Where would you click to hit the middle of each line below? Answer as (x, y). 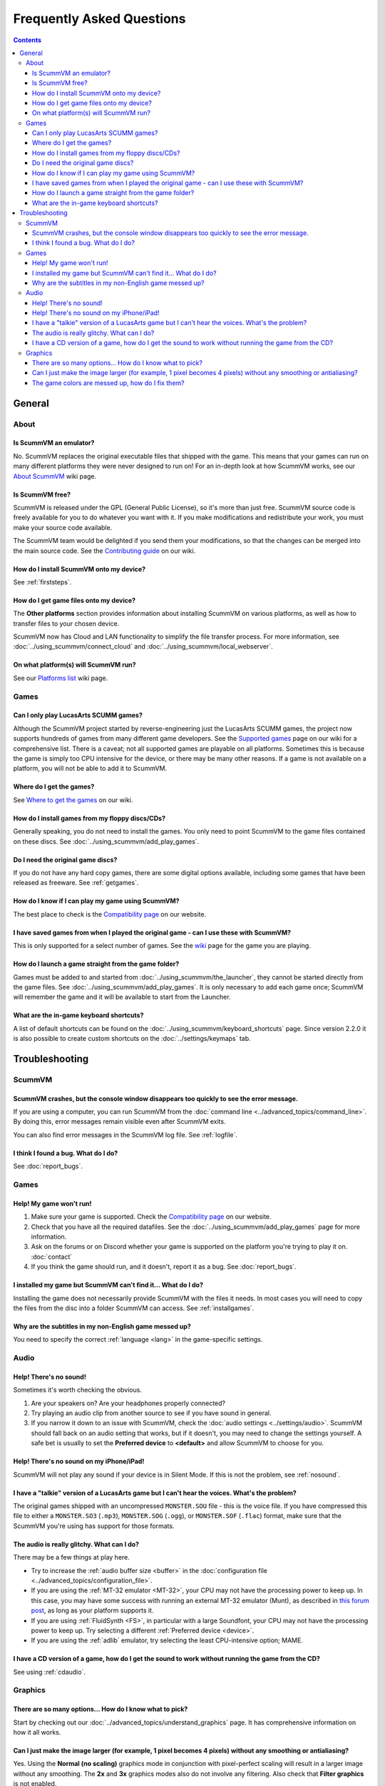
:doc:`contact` (52, 1257)
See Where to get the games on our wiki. (73, 799)
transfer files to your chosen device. (66, 623)
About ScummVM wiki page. (55, 476)
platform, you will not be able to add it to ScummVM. (90, 769)
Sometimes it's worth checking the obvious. (78, 1390)
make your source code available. (63, 527)
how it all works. (37, 1732)
